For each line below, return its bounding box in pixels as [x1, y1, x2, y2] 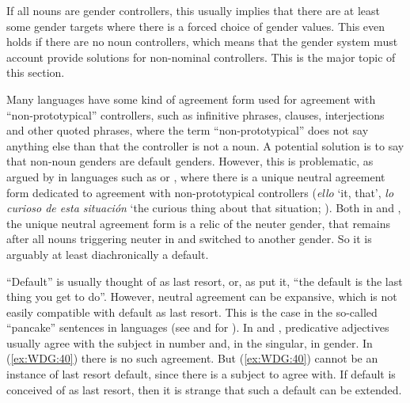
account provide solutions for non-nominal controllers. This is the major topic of [6, 48, 396, 65]
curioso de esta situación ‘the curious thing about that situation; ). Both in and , [6, 200, 401, 216]
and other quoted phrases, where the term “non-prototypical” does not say [6, 122, 369, 139]
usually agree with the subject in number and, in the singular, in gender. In [6, 334, 373, 351]
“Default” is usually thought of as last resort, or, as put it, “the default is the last [6, 272, 403, 289]
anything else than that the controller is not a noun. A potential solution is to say [6, 137, 404, 154]
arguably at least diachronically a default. [6, 245, 209, 262]
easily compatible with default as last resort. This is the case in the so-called [6, 303, 378, 320]
